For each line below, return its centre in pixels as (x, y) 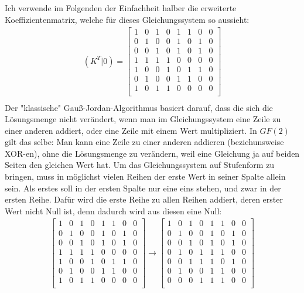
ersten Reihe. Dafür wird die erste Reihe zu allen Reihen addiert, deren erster (144, 199)
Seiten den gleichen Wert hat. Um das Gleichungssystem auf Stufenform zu (140, 165)
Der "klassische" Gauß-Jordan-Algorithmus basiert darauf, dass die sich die (139, 107)
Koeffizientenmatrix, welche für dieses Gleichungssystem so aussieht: (127, 19)
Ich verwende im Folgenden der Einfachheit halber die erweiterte (121, 8)
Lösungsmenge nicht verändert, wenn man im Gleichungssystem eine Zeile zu (143, 119)
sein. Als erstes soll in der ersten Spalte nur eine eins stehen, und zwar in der (143, 188)
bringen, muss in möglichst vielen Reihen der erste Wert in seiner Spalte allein (145, 176)
